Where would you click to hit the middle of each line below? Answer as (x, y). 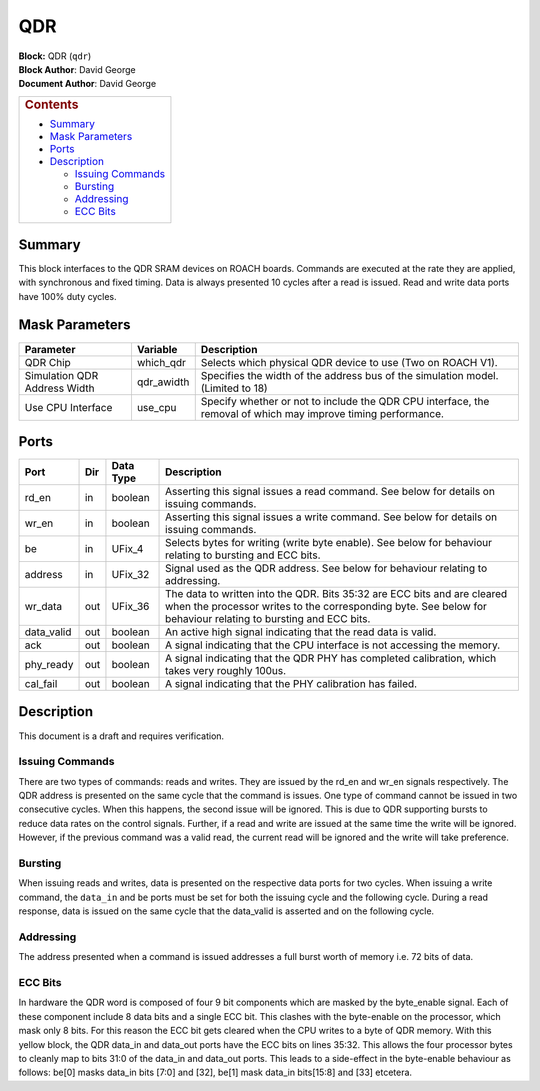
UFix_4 (127, 549)
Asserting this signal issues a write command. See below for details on (331, 517)
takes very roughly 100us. (226, 671)
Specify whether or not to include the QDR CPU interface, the (345, 401)
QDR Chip (48, 362)
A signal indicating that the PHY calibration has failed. (291, 684)
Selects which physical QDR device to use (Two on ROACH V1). (349, 362)
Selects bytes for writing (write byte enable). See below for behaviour (328, 543)
